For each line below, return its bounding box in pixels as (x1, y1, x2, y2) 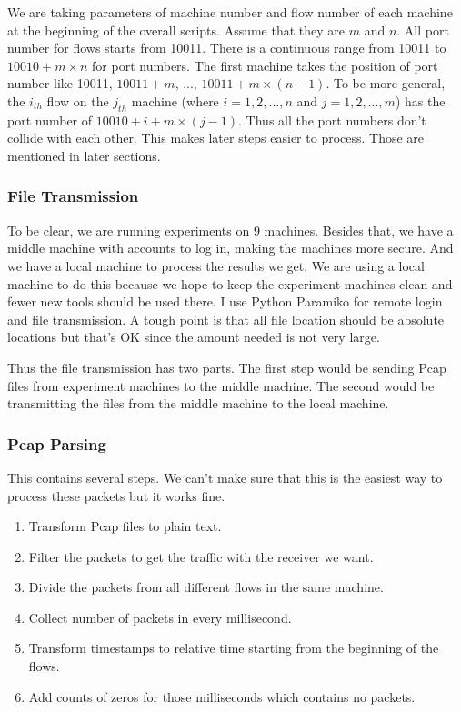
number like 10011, (7, 74, 113, 93)
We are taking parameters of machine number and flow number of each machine (7, 3, 453, 21)
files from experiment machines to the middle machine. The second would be (7, 376, 435, 395)
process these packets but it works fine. (7, 486, 225, 505)
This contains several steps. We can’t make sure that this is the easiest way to (7, 467, 443, 486)
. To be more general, (326, 74, 446, 93)
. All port (396, 20, 449, 39)
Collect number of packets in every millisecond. (28, 607, 292, 627)
